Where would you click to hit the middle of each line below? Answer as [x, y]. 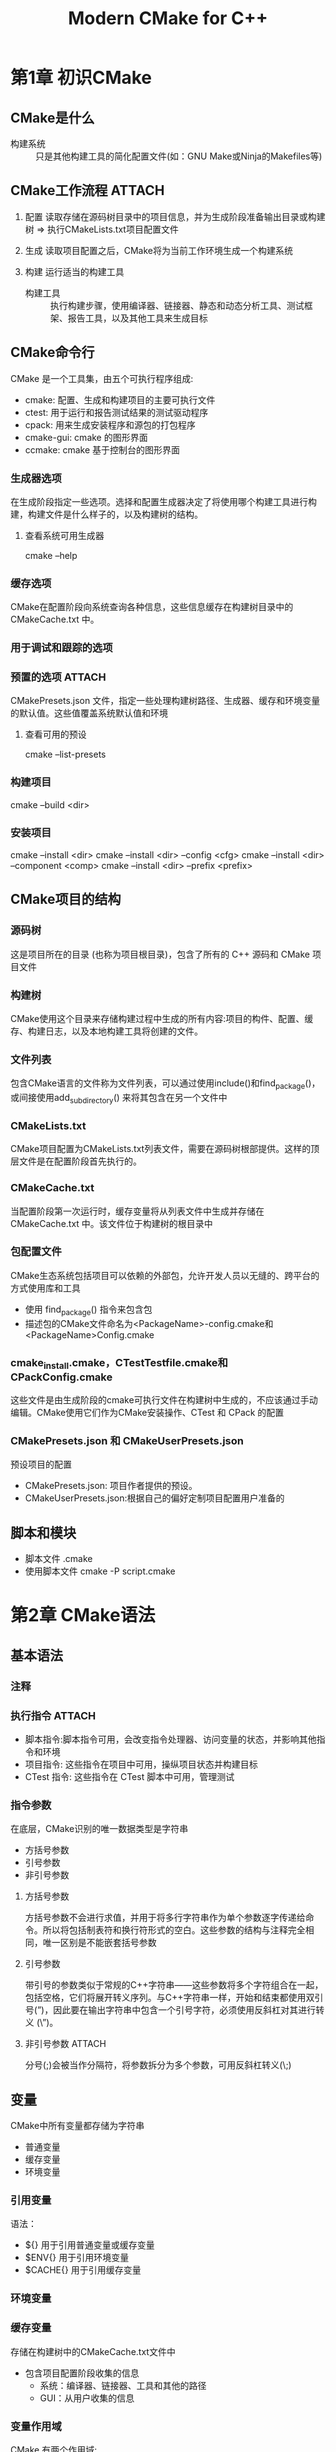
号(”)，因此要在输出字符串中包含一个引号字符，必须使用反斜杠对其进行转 [174, 2010]
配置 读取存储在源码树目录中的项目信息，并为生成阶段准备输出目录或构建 [175, 216]
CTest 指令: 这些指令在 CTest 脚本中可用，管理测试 [129, 1777]
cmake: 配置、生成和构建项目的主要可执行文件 [120, 399]
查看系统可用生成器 [64, 535]
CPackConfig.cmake [61, 1377]
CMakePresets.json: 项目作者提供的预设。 [111, 1486]
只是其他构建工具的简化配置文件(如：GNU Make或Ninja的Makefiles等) [179, 156]
